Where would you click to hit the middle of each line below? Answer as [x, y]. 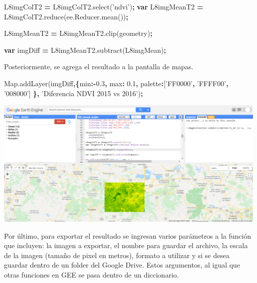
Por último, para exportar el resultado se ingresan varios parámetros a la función [128, 235]
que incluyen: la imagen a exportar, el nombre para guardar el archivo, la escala [126, 245]
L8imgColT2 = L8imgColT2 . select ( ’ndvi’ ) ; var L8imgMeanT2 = [104, 6]
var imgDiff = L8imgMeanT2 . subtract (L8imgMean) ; [85, 50]
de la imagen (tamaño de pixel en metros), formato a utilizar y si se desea [117, 255]
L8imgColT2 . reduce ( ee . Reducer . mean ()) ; [66, 16]
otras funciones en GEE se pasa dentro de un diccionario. [91, 275]
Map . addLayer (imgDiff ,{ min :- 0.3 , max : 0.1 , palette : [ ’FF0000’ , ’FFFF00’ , [116, 83]
